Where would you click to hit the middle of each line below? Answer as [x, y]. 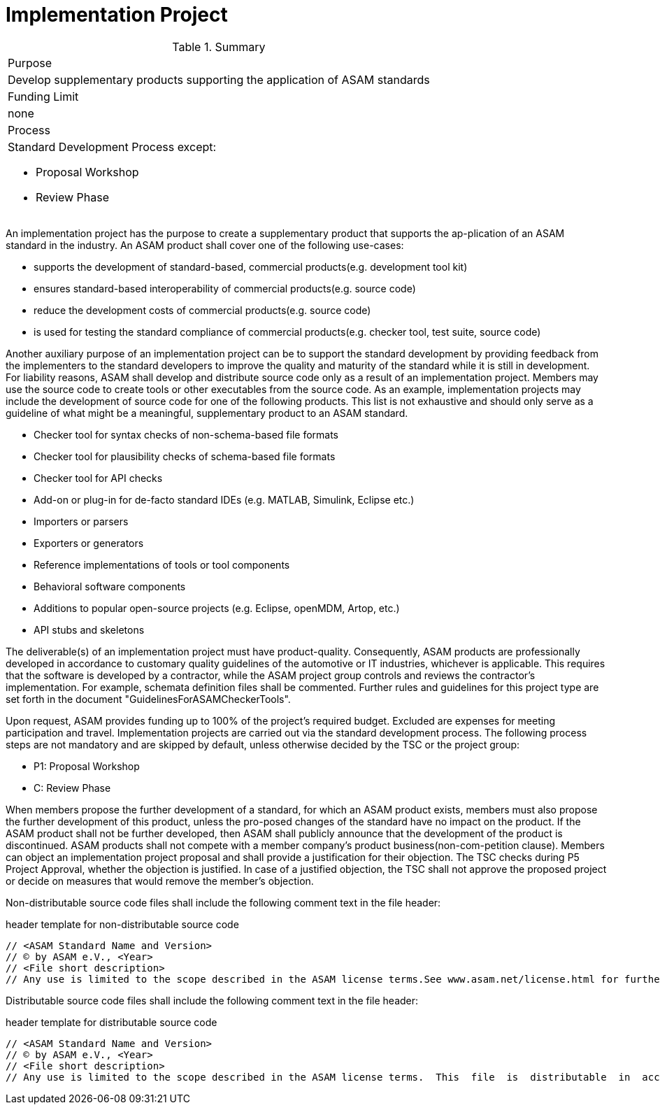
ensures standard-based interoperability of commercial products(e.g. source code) [225, 288]
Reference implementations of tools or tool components [162, 564]
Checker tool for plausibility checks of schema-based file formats [185, 456]
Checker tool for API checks [98, 478]
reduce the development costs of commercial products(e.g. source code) [202, 310]
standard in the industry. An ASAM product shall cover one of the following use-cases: [205, 245]
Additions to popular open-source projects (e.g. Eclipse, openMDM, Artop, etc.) [217, 608]
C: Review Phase [72, 788]
